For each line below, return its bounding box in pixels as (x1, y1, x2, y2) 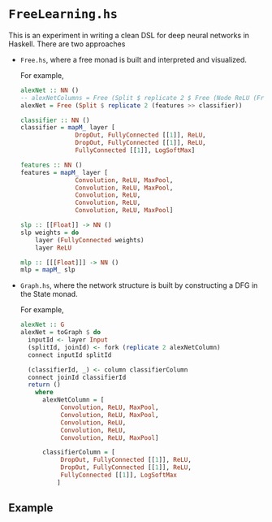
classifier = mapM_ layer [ (19, 124, 115, 132)
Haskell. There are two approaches (8, 39, 126, 49)
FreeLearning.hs (8, 7, 118, 22)
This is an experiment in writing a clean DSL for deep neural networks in (8, 30, 250, 40)
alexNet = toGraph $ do (19, 328, 101, 337)
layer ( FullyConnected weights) (35, 236, 145, 244)
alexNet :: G (19, 320, 65, 329)
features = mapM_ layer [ (19, 168, 108, 176)
